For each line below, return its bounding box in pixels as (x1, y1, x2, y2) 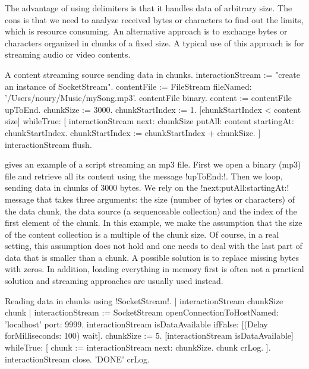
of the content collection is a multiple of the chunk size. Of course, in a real (5, 228, 279, 240)
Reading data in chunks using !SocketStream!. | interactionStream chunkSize (5, 294, 283, 307)
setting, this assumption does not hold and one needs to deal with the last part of (5, 239, 302, 252)
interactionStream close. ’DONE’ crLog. (5, 352, 150, 365)
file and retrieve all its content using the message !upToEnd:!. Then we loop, (5, 169, 283, 182)
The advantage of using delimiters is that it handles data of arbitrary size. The (5, 2, 292, 14)
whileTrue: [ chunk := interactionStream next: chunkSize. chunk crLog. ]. (5, 341, 271, 354)
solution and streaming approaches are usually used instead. (5, 275, 223, 287)
